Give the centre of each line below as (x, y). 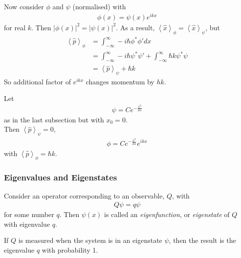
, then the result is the (202, 240)
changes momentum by (120, 81)
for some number (29, 214)
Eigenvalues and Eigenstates (61, 177)
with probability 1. (70, 249)
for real (15, 27)
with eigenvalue (27, 224)
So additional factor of (37, 81)
